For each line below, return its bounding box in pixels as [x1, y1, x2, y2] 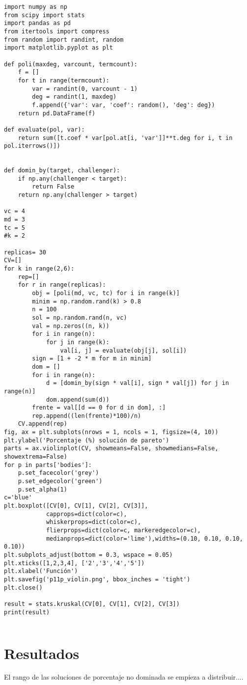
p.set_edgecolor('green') [18, 478, 103, 485]
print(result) [4, 608, 50, 616]
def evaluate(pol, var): [4, 126, 85, 133]
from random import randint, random [4, 36, 124, 43]
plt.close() [4, 584, 43, 591]
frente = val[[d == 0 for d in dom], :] [32, 404, 166, 411]
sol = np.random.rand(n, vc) [32, 314, 127, 321]
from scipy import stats [4, 11, 85, 19]
